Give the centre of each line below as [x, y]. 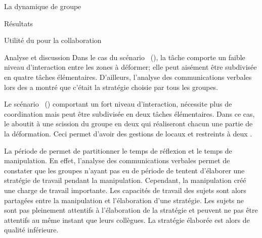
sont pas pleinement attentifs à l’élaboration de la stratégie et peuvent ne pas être [131, 210]
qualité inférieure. [31, 230]
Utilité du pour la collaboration [53, 40]
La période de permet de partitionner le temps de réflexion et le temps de [118, 150]
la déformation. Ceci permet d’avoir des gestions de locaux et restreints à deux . [128, 133]
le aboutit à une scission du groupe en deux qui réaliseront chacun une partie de [128, 124]
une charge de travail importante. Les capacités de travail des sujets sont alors [125, 190]
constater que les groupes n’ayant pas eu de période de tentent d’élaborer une [124, 170]
